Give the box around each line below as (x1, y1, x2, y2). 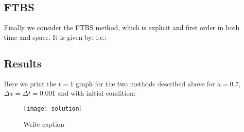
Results (4, 55, 42, 70)
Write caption (23, 119, 65, 129)
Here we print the (4, 78, 56, 88)
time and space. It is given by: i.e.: (4, 32, 107, 42)
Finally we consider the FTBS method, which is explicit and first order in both (4, 22, 240, 33)
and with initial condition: (57, 88, 136, 98)
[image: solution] (23, 105, 83, 112)
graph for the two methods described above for (75, 78, 215, 88)
